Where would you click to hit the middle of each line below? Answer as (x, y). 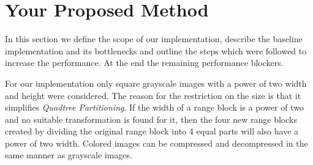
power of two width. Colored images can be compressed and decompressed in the (156, 143)
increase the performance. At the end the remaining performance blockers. (144, 63)
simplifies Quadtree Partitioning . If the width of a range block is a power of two (154, 107)
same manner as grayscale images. (69, 155)
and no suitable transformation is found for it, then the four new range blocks (151, 119)
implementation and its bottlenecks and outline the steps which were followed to (156, 50)
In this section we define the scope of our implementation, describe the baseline (154, 39)
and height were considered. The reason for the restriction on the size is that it (153, 95)
